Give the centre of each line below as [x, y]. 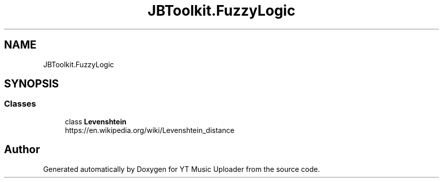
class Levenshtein [96, 121]
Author [22, 150]
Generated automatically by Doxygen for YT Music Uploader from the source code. [182, 169]
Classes [20, 104]
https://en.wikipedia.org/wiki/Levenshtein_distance [150, 130]
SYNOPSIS [32, 84]
